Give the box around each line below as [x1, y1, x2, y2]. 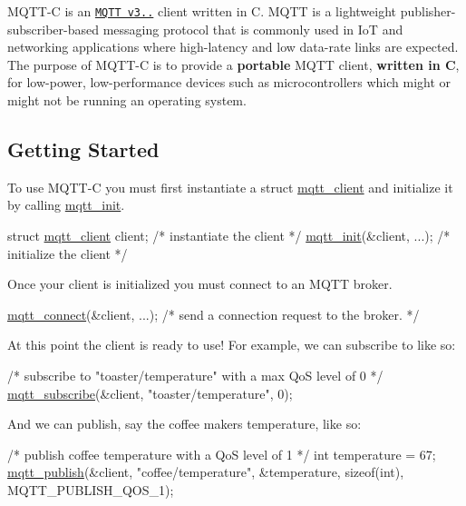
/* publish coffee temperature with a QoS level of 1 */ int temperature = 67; [7, 444, 436, 463]
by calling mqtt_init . [7, 195, 125, 214]
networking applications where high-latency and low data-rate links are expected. [7, 37, 459, 56]
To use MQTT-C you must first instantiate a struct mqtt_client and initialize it [7, 177, 453, 196]
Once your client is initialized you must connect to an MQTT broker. [7, 274, 393, 293]
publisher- [400, 2, 456, 20]
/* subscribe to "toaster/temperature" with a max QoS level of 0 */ [7, 365, 383, 384]
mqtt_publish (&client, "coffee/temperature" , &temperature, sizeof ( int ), [7, 462, 404, 481]
